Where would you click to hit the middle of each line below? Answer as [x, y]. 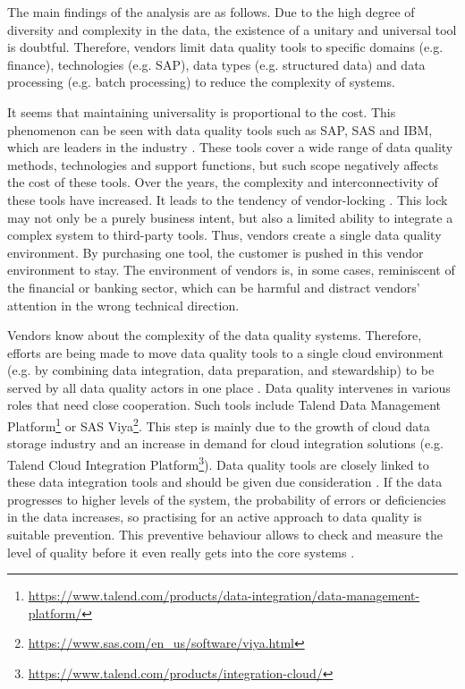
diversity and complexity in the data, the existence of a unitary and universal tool [232, 29]
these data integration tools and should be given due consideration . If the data [225, 482]
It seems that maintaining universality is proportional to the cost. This [202, 111]
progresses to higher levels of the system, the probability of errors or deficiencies [227, 499]
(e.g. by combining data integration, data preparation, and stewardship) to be [221, 370]
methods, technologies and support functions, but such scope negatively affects [223, 164]
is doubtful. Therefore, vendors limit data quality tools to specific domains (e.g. [225, 47]
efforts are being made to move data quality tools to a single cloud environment [225, 352]
